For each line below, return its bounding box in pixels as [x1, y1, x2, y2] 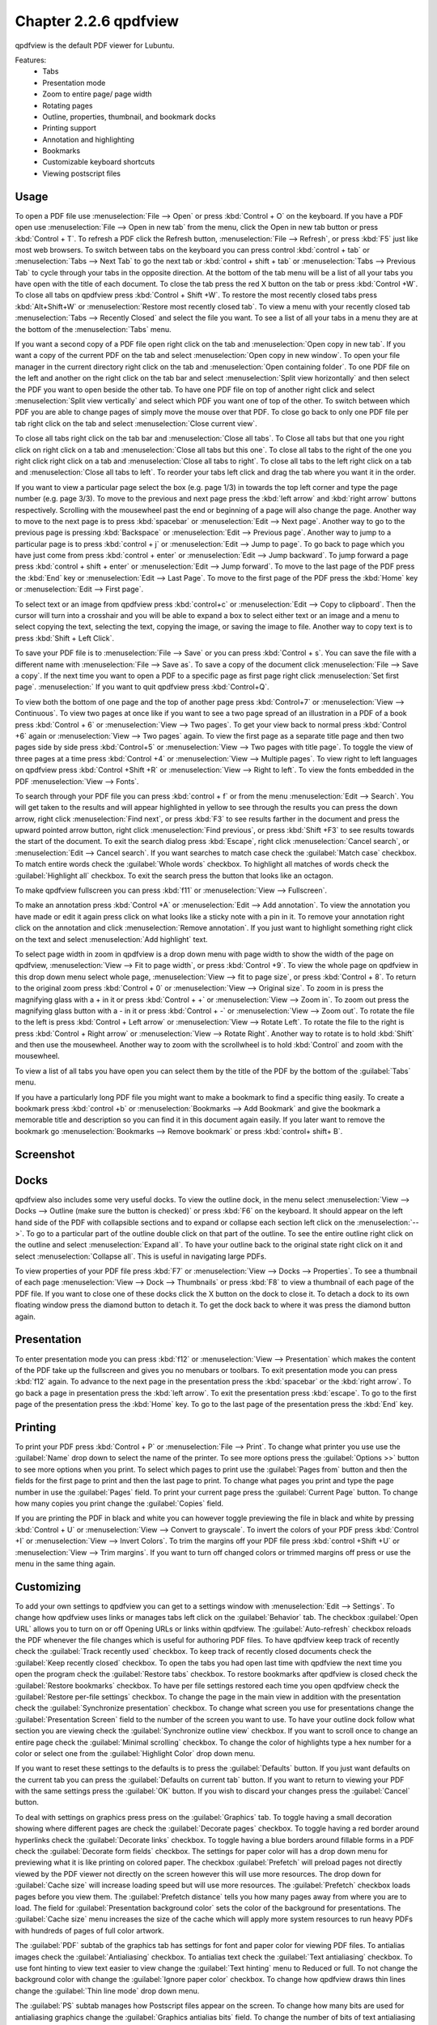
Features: [15, 55, 47, 65]
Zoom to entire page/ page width [42, 89, 153, 99]
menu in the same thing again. [15, 1558, 117, 1568]
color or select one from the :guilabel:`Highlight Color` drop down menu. [15, 1748, 256, 1758]
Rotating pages [42, 100, 93, 110]
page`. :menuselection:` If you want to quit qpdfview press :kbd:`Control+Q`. [15, 682, 269, 692]
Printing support [42, 123, 97, 133]
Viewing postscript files [42, 168, 121, 178]
